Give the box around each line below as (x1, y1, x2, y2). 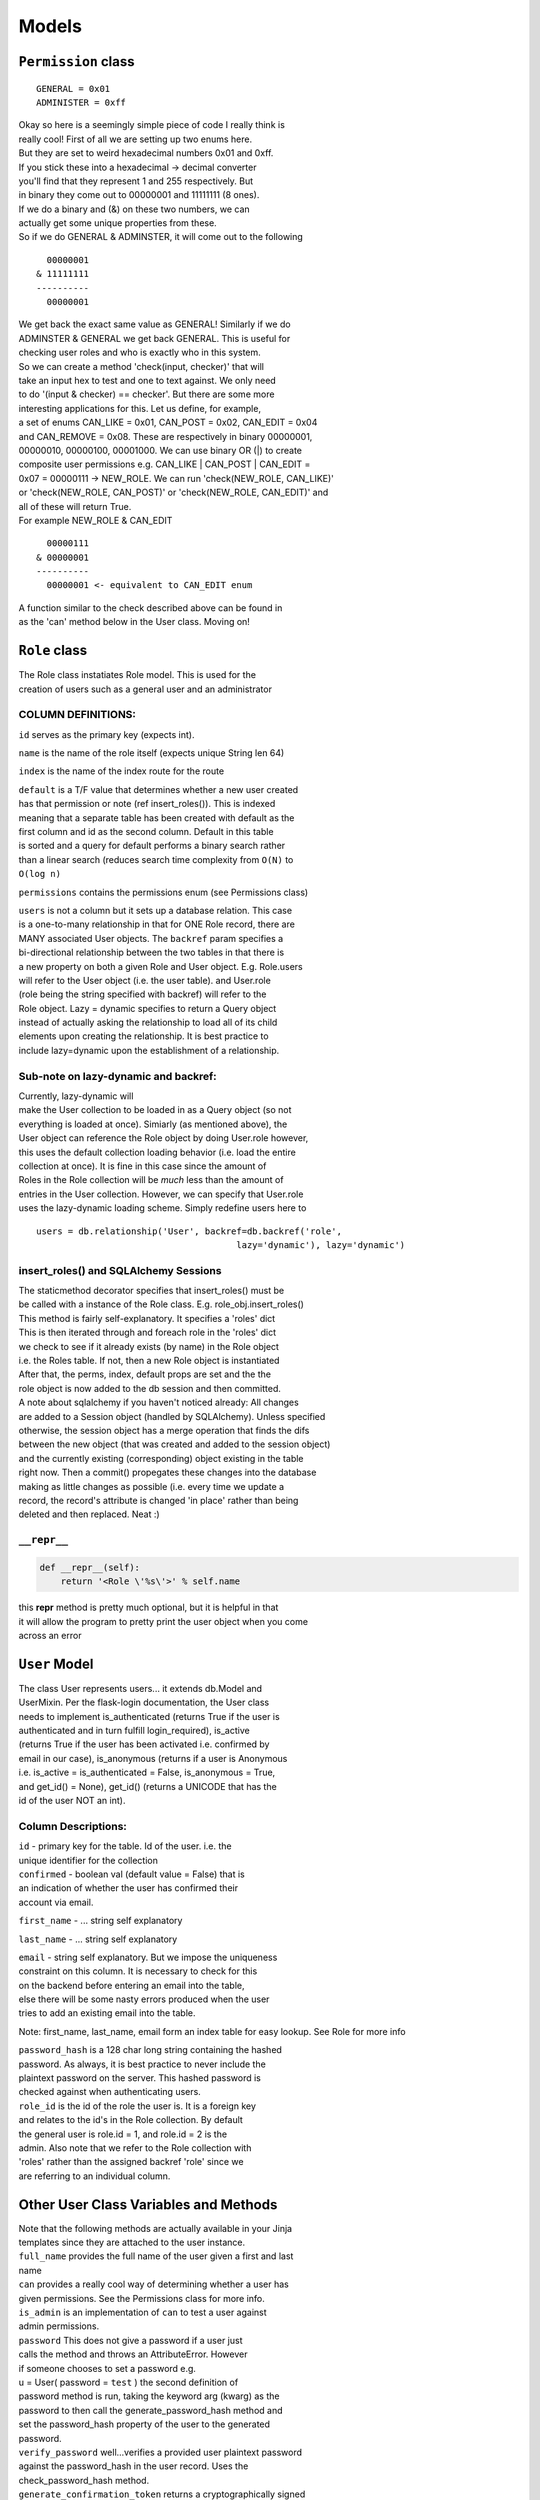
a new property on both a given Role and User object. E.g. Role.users (18, 960, 304, 972)
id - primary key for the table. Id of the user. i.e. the (18, 1840, 232, 1852)
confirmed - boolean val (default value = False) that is (18, 1868, 245, 1880)
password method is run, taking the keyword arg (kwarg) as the (18, 2390, 280, 2402)
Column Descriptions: (18, 1819, 127, 1833)
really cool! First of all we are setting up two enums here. (18, 133, 253, 145)
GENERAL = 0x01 (36, 83, 111, 94)
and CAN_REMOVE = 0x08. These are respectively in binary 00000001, (18, 430, 313, 442)
